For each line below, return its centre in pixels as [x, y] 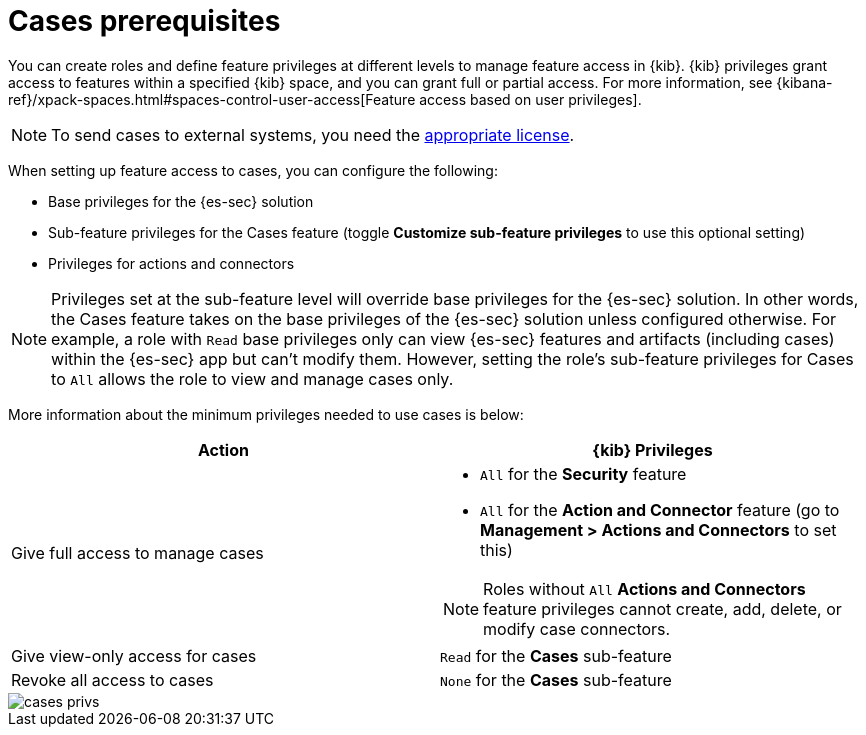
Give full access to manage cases [137, 552]
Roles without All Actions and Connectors [644, 588]
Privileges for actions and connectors [171, 263]
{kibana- [804, 82]
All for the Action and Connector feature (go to [660, 509]
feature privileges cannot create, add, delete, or [662, 608]
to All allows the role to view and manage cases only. [252, 378]
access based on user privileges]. [530, 99]
